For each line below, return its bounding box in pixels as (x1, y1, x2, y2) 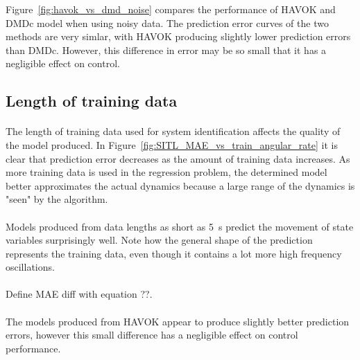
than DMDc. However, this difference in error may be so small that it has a (6, 42, 327, 57)
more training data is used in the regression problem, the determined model (6, 165, 327, 179)
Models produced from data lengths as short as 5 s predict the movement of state (6, 219, 354, 233)
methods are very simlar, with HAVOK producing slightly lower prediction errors (6, 29, 351, 44)
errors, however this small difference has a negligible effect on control (6, 327, 298, 342)
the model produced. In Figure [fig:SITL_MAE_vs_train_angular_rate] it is (6, 137, 338, 152)
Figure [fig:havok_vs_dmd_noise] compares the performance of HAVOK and (6, 2, 336, 16)
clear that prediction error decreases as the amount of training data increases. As (6, 151, 350, 165)
